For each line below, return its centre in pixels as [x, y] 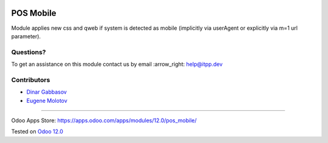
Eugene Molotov [47, 100]
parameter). [26, 36]
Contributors [31, 80]
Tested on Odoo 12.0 [37, 131]
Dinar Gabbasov [46, 92]
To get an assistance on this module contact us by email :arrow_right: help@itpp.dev [117, 65]
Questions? [29, 52]
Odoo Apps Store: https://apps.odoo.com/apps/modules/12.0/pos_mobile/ [104, 120]
